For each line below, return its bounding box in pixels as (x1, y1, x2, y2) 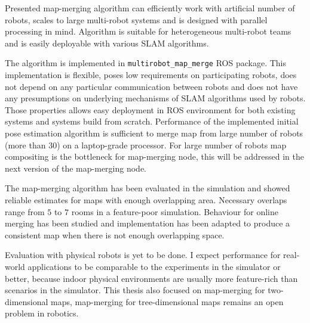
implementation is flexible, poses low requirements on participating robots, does (5, 69, 297, 81)
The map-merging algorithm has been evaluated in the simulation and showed (5, 182, 290, 194)
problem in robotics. (5, 307, 79, 319)
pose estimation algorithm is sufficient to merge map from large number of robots (5, 127, 303, 139)
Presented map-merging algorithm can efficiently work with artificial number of (5, 2, 295, 14)
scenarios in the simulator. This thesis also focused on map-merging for (5, 284, 265, 296)
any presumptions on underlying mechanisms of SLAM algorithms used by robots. (5, 92, 306, 104)
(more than (5, 138, 46, 151)
